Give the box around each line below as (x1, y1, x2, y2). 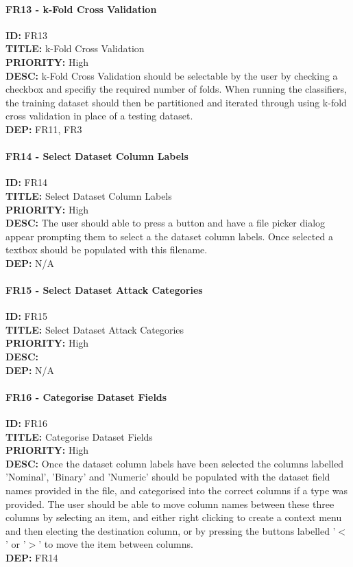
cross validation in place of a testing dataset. (5, 108, 193, 123)
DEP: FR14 (5, 551, 58, 564)
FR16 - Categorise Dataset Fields (5, 389, 167, 404)
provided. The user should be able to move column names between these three (5, 496, 334, 511)
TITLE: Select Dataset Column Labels (5, 188, 172, 202)
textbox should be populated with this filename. (5, 242, 208, 257)
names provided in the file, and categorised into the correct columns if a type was (5, 483, 348, 498)
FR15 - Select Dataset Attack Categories (5, 283, 203, 297)
